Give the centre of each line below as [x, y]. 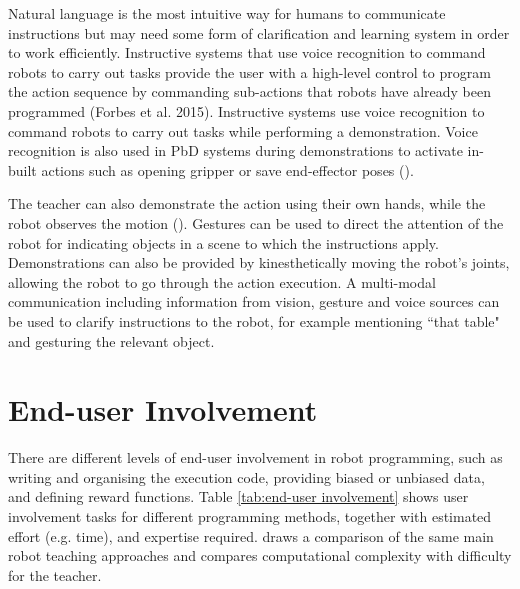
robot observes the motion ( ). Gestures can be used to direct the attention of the [256, 222]
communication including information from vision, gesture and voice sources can [254, 301]
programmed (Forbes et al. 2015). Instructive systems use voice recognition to [246, 110]
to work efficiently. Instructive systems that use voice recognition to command [247, 52]
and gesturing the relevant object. [111, 340]
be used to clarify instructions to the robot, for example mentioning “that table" [254, 320]
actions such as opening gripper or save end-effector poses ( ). [227, 169]
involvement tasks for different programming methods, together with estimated [250, 516]
